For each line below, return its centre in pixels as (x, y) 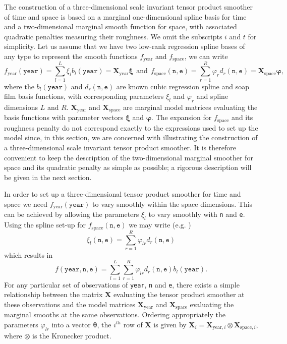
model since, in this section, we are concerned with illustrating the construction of (131, 137)
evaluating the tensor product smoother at (179, 294)
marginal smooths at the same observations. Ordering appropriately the (115, 314)
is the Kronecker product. (72, 335)
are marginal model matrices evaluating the (190, 107)
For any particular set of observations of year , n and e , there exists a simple (122, 284)
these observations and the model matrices (70, 304)
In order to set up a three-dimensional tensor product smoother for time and (123, 194)
